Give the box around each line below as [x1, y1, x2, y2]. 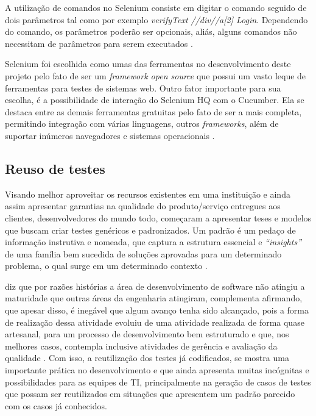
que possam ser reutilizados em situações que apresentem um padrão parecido [5, 387, 295, 400]
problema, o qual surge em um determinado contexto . [5, 259, 208, 272]
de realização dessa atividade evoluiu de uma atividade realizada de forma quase [5, 315, 304, 328]
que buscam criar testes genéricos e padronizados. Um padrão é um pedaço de [5, 223, 296, 236]
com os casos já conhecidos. [5, 399, 107, 412]
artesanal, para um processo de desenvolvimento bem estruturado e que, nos [5, 328, 289, 340]
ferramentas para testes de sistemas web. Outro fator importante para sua [5, 81, 281, 94]
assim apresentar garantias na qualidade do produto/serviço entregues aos [5, 199, 281, 212]
